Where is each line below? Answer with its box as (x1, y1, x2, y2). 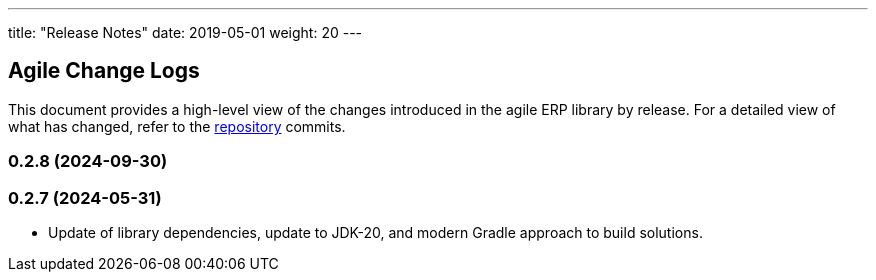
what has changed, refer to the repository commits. (8, 117, 346, 135)
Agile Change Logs (8, 58, 200, 84)
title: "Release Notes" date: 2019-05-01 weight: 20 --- (8, 24, 363, 41)
